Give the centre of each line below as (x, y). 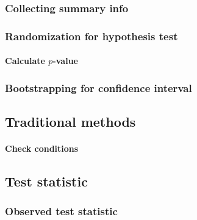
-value (65, 61)
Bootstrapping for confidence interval (99, 87)
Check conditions (42, 148)
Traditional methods (70, 122)
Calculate (25, 61)
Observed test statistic (61, 211)
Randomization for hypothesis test (91, 36)
